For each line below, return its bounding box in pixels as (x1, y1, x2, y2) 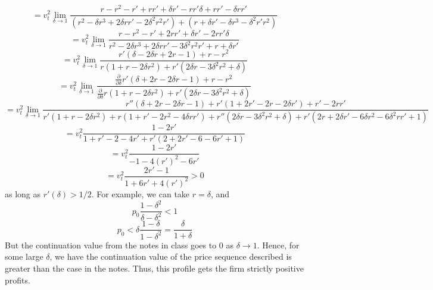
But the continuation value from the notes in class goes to (5, 238, 217, 251)
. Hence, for (257, 238, 300, 251)
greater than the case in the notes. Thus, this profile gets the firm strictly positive (5, 262, 304, 275)
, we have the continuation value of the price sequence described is (49, 250, 292, 263)
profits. (5, 273, 30, 286)
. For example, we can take (91, 187, 190, 200)
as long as (5, 187, 41, 200)
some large (5, 250, 43, 263)
